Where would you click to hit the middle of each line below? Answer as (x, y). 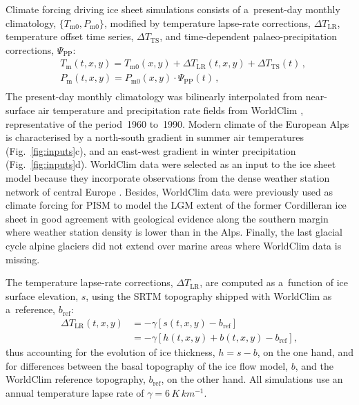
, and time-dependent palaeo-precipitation (248, 36)
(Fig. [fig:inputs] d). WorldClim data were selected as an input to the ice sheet (171, 164)
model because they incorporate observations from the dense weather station (168, 178)
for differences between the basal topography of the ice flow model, (147, 365)
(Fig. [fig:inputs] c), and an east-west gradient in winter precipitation (151, 150)
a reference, (31, 309)
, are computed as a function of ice (274, 282)
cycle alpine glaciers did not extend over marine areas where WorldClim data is (174, 245)
